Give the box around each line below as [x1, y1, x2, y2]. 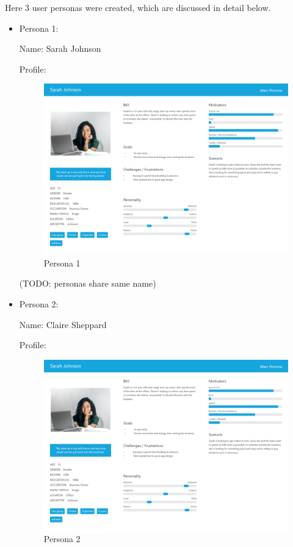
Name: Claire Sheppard [19, 318, 107, 331]
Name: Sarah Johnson [19, 42, 101, 55]
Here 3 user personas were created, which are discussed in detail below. [5, 1, 271, 13]
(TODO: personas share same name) [19, 277, 156, 290]
